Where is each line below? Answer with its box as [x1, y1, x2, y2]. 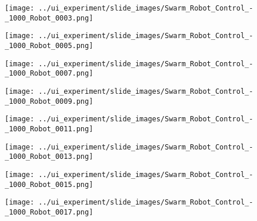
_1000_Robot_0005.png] [5, 41, 94, 50]
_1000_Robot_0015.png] [5, 180, 94, 189]
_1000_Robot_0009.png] [5, 97, 94, 106]
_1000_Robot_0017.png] [5, 208, 94, 216]
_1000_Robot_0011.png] [5, 124, 94, 133]
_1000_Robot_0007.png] [5, 69, 94, 78]
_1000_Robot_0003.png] [5, 13, 94, 22]
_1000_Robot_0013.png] [5, 152, 94, 161]
